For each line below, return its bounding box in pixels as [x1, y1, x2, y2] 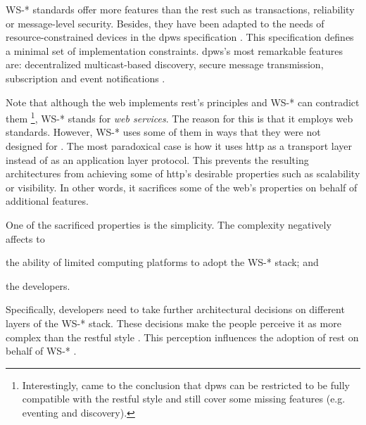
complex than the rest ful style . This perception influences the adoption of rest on [6, 329, 359, 344]
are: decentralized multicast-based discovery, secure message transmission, [6, 57, 324, 72]
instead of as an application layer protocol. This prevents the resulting [6, 152, 309, 167]
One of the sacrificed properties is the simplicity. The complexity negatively [6, 217, 332, 231]
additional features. [6, 194, 89, 208]
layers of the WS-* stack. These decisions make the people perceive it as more [6, 315, 341, 330]
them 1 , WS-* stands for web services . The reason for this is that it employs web [6, 109, 353, 125]
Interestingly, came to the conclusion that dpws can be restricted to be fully [22, 377, 350, 392]
